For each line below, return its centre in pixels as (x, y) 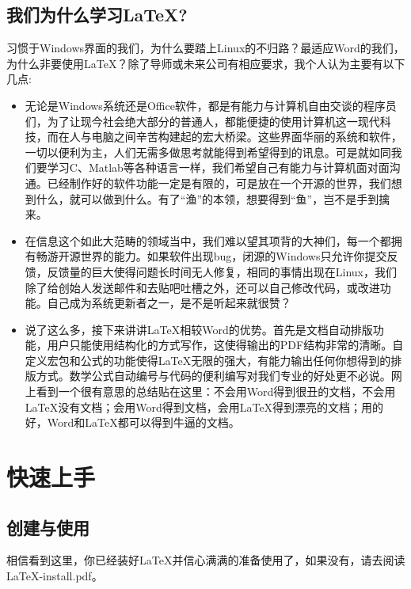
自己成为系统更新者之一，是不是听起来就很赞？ (169, 303)
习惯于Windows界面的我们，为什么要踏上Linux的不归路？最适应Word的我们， (205, 48)
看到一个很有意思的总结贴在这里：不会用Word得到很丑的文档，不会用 (216, 391)
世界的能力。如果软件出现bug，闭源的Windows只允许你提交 (234, 256)
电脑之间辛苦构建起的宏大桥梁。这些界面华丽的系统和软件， (247, 137)
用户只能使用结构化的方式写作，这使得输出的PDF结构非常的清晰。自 (225, 345)
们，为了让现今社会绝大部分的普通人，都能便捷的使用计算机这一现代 (202, 121)
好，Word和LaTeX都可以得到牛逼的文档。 (132, 422)
